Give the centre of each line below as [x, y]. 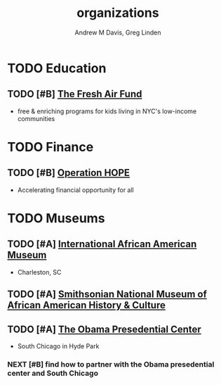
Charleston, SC [39, 272]
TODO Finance [51, 147]
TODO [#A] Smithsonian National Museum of [107, 295]
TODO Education [57, 68]
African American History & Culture [87, 305]
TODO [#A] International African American [102, 244]
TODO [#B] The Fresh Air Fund [75, 94]
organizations [118, 13]
